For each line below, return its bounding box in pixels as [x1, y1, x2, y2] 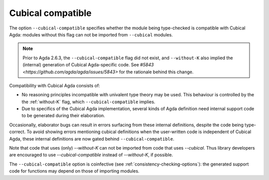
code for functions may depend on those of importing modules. [9, 168, 139, 174]
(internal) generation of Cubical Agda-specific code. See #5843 [22, 62, 154, 68]
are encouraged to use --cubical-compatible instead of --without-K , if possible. [9, 152, 173, 158]
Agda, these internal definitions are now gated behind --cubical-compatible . [9, 136, 174, 142]
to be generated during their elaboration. [21, 113, 106, 119]
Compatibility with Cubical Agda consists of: [9, 82, 101, 88]
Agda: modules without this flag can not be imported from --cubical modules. [9, 31, 173, 37]
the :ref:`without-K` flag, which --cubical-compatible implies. [21, 99, 155, 105]
